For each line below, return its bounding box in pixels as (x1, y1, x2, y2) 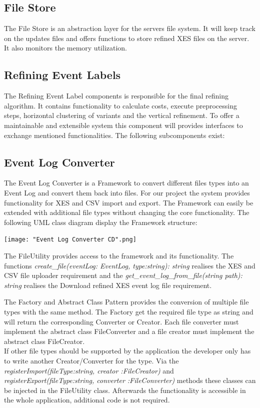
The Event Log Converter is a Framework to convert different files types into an (4, 177, 249, 188)
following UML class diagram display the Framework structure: (4, 216, 197, 227)
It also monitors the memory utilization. (4, 42, 127, 53)
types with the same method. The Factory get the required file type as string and (4, 306, 253, 316)
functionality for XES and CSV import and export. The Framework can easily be (4, 197, 253, 207)
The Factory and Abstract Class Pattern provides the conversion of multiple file (4, 296, 249, 307)
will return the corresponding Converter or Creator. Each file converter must (4, 316, 239, 326)
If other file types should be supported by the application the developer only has (4, 345, 251, 356)
